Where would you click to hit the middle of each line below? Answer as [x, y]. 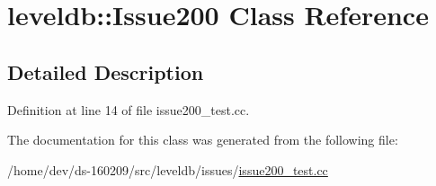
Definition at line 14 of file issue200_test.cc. [129, 109]
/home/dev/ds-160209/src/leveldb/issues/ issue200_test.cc [168, 169]
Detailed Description [106, 71]
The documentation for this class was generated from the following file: [203, 140]
